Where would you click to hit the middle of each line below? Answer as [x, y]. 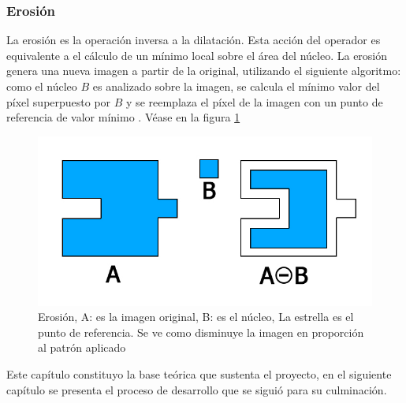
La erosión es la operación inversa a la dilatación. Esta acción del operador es [194, 40]
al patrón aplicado [82, 347]
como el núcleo [42, 86]
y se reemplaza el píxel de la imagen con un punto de [255, 101]
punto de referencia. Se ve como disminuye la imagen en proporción [201, 332]
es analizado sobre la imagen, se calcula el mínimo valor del [236, 86]
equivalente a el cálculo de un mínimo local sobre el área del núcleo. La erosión [197, 55]
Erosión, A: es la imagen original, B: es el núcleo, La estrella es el [196, 317]
